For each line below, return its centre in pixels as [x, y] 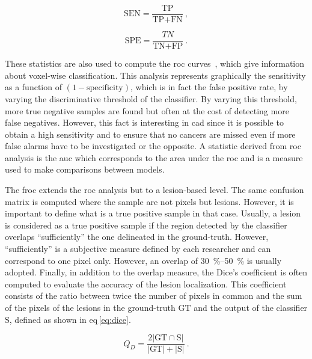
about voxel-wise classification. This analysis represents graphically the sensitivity [155, 75]
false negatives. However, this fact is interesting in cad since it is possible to [144, 122]
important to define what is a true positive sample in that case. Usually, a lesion [153, 213]
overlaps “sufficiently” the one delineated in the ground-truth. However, [137, 237]
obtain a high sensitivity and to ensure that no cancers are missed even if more [150, 134]
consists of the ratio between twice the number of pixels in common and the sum [154, 296]
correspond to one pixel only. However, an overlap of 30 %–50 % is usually [143, 260]
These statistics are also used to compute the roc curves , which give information [155, 63]
